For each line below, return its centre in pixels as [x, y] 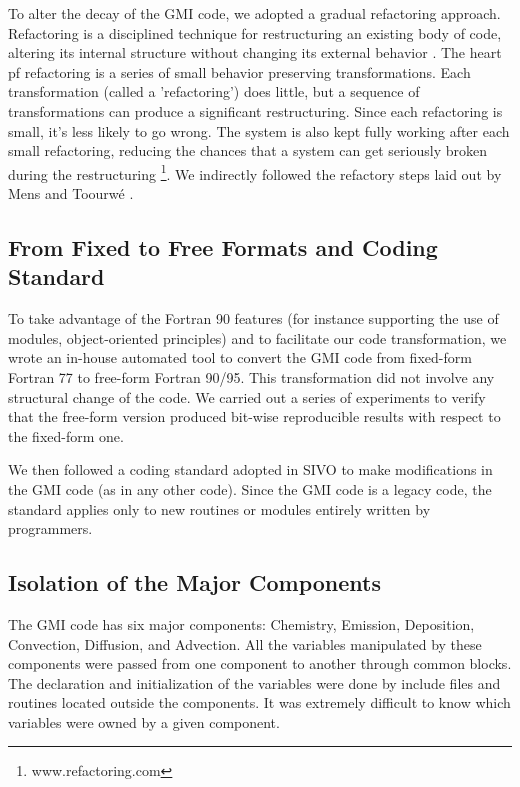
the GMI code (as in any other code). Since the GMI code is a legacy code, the [250, 488]
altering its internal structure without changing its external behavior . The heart [255, 52]
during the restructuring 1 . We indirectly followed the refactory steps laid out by [255, 172]
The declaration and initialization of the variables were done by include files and [254, 682]
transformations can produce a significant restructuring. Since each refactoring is [255, 110]
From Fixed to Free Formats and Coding [223, 246]
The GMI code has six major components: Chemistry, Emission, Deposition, [241, 623]
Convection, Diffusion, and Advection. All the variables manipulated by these [245, 643]
